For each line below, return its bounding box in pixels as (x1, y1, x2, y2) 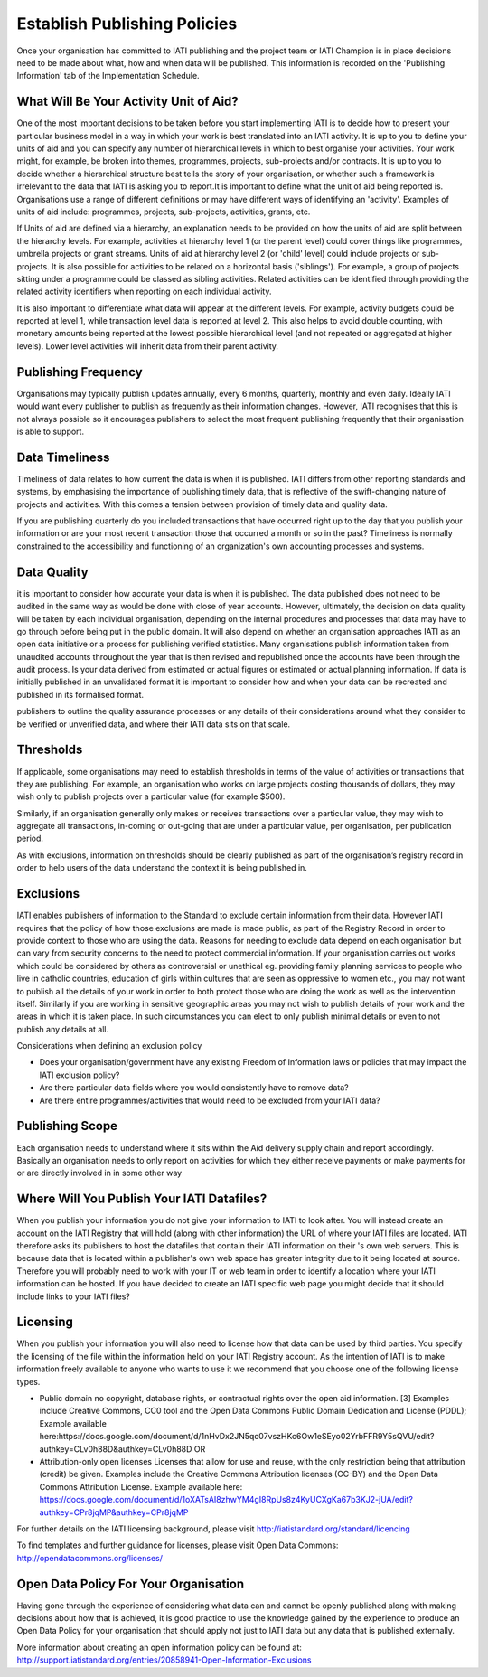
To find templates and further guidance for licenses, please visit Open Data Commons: (16, 1540, 339, 1550)
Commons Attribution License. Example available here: (39, 1481, 243, 1492)
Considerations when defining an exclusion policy (16, 1041, 202, 1051)
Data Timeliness (16, 449, 110, 465)
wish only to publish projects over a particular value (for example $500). (16, 791, 286, 802)
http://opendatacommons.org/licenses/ (16, 1552, 163, 1563)
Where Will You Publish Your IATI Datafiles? (16, 1192, 267, 1207)
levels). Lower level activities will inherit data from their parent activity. (16, 340, 279, 352)
